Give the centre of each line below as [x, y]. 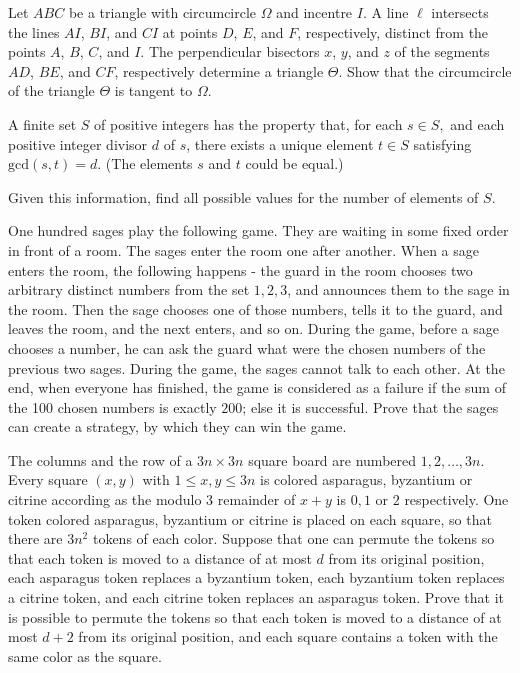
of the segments [442, 51]
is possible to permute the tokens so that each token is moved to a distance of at [255, 616]
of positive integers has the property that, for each [248, 123]
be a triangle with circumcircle [162, 12]
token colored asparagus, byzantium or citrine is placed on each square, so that [250, 518]
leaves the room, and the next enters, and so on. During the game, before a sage [254, 328]
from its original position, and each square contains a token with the [288, 636]
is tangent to [153, 90]
